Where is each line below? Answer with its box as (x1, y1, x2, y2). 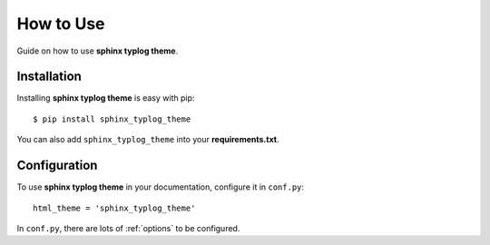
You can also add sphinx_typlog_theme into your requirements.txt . (16, 134, 279, 145)
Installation (16, 69, 82, 84)
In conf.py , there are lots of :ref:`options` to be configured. (16, 222, 240, 233)
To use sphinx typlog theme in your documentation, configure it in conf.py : (16, 181, 304, 192)
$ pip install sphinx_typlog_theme (33, 113, 191, 124)
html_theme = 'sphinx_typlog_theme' (33, 202, 196, 213)
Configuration (16, 158, 98, 173)
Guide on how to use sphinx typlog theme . (16, 45, 179, 56)
